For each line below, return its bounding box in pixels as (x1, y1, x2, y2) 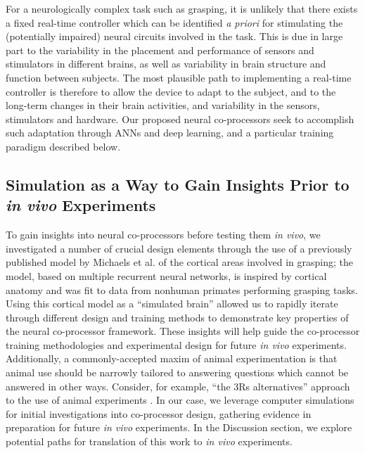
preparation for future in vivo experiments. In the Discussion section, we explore (6, 420, 352, 435)
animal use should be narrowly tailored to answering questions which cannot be (6, 365, 349, 380)
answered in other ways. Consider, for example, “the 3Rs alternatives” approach (6, 378, 350, 393)
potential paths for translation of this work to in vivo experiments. (6, 434, 293, 449)
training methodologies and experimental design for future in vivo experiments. (6, 337, 347, 352)
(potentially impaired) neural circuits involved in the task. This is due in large (6, 29, 343, 44)
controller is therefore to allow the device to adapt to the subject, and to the (6, 84, 336, 98)
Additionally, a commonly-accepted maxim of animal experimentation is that (6, 351, 338, 366)
